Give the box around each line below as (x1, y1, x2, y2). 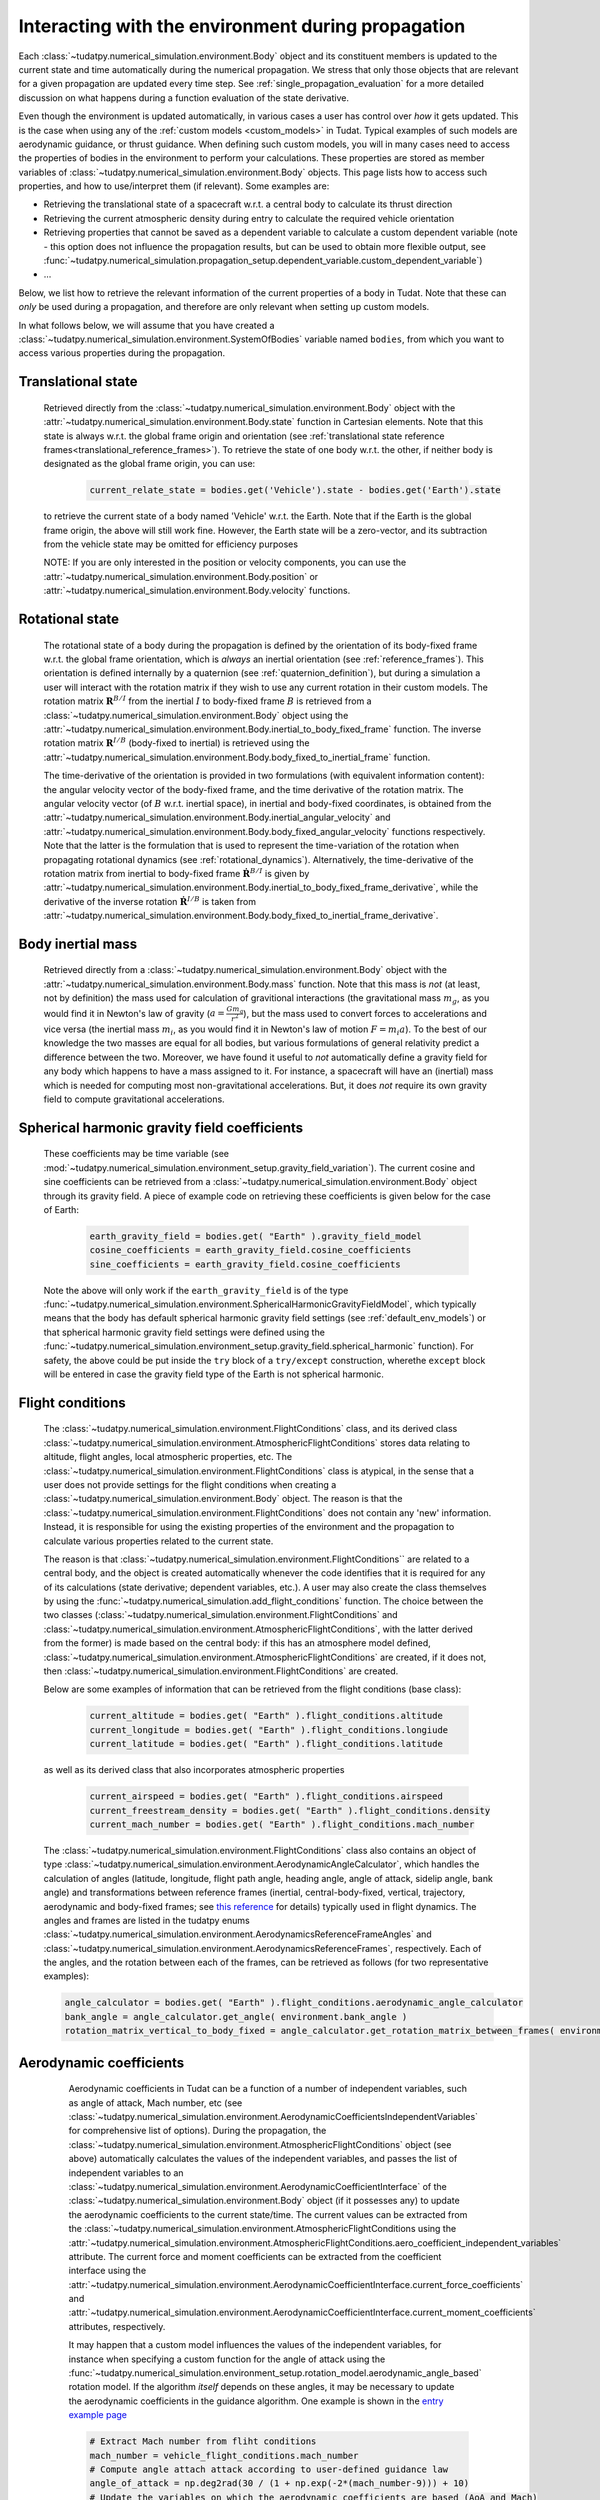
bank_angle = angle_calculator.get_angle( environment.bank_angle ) (64, 2011, 408, 2022)
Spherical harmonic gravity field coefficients (18, 1119, 304, 1136)
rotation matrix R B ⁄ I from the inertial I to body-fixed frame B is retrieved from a (43, 694, 372, 707)
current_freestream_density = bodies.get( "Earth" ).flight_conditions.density (89, 1805, 491, 1816)
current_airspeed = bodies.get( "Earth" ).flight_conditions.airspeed (89, 1791, 444, 1802)
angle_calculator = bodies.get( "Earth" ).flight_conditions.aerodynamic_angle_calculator (64, 1997, 524, 2009)
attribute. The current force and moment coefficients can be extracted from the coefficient (68, 2250, 442, 2262)
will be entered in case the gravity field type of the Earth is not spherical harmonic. (43, 1368, 384, 1380)
